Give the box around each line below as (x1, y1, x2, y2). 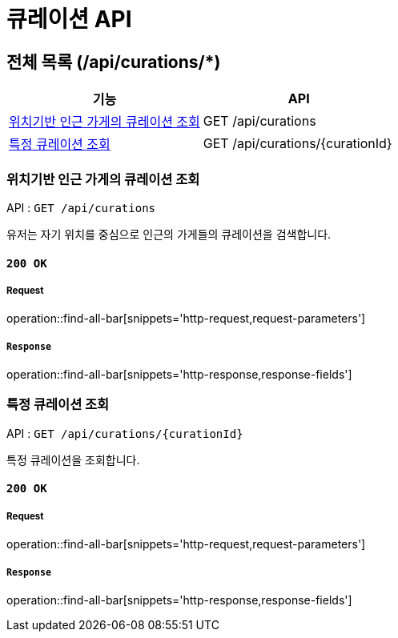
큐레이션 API (6, 6, 132, 33)
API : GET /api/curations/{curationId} (6, 426, 243, 440)
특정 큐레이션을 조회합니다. (6, 452, 140, 467)
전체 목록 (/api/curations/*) (6, 51, 221, 72)
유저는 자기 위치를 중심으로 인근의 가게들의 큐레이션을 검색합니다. (6, 227, 332, 241)
